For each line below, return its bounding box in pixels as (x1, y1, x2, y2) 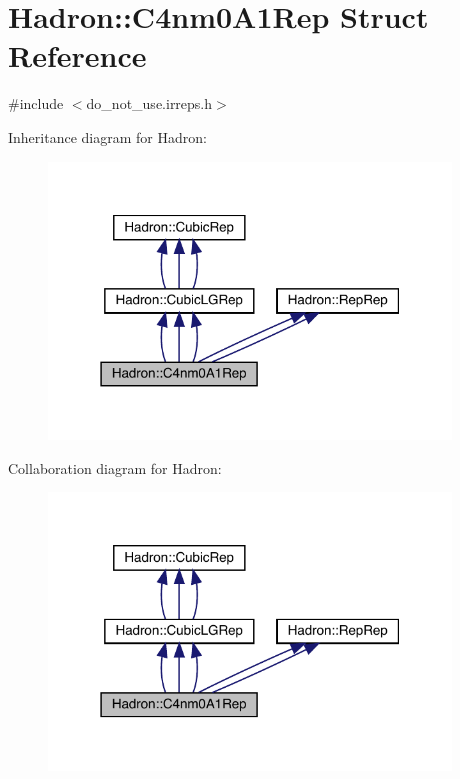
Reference (8, 35, 147, 76)
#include (8, 93, 64, 114)
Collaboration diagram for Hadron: (8, 457, 222, 478)
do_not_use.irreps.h (86, 93, 213, 114)
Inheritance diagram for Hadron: (8, 126, 207, 147)
